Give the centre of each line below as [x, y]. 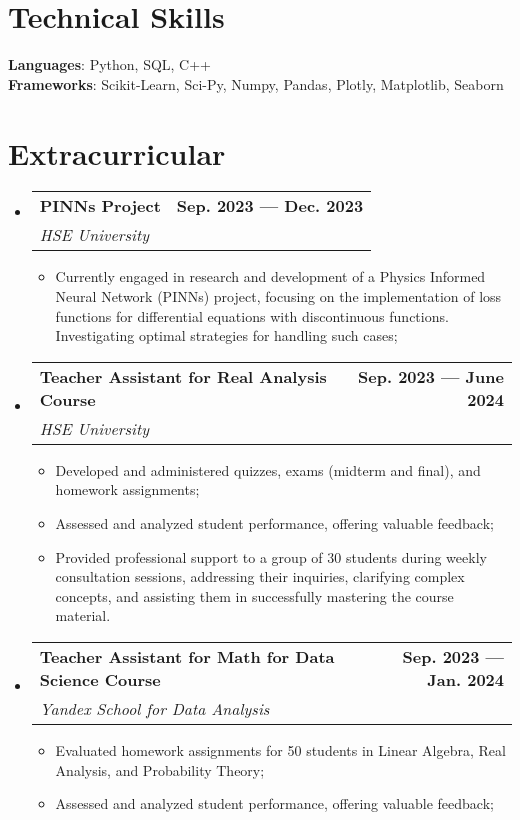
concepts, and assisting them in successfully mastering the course [254, 595]
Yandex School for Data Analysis [154, 708]
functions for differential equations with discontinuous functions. [252, 315]
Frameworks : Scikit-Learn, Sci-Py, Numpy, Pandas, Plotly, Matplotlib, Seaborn [256, 83]
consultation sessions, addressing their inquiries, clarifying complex [260, 576]
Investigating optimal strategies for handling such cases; [226, 335]
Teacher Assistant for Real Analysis [183, 376]
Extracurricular [117, 152]
